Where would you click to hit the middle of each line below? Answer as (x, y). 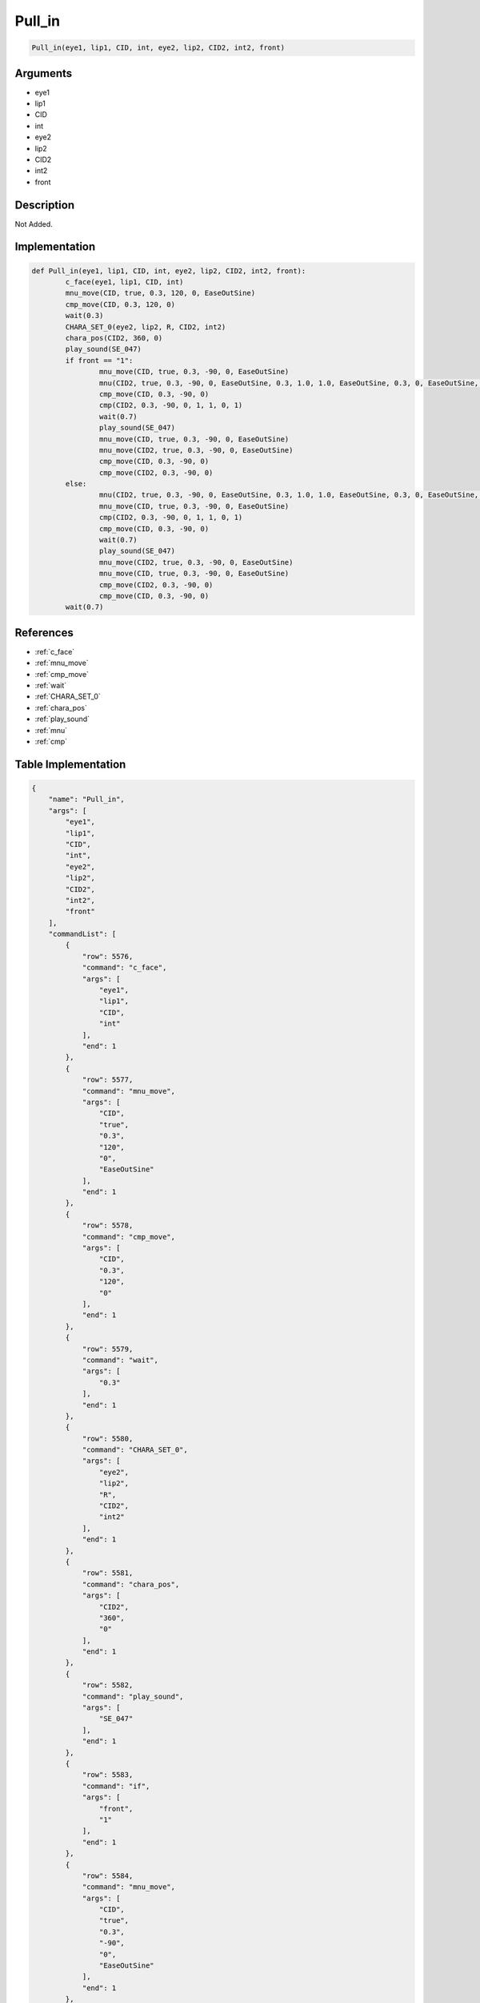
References (44, 633)
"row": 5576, (108, 956)
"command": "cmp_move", (129, 1237)
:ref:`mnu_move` (62, 663)
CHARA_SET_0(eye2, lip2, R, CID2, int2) (146, 327)
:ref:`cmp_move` (62, 674)
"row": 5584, (108, 1876)
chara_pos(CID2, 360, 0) (114, 338)
